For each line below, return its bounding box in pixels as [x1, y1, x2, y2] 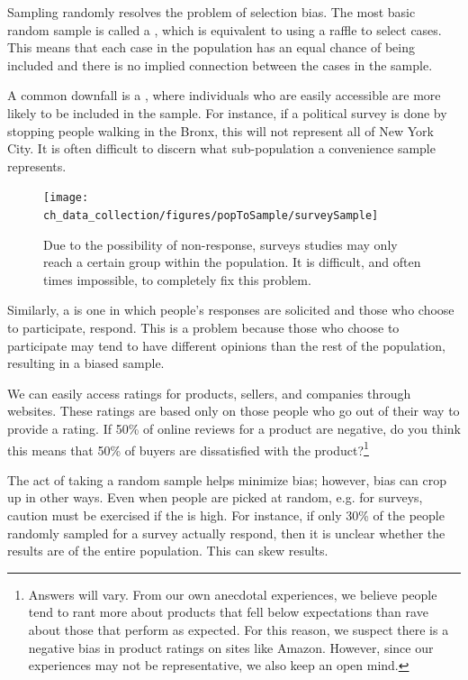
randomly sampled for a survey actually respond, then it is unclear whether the [7, 523, 445, 542]
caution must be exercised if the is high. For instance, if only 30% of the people [7, 506, 445, 525]
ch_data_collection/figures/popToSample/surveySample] [43, 209, 379, 222]
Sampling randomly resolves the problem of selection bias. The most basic [7, 3, 416, 21]
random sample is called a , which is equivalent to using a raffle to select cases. [7, 20, 442, 39]
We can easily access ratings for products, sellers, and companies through [7, 383, 411, 402]
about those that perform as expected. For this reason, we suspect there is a [28, 620, 449, 639]
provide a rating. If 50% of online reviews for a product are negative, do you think [7, 419, 461, 437]
